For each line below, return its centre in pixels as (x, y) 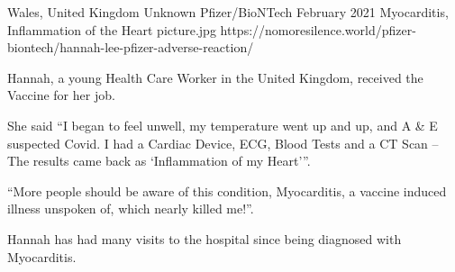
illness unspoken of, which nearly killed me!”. (131, 209)
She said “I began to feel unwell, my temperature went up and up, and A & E (223, 125)
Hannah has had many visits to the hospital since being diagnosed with (205, 238)
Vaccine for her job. (61, 95)
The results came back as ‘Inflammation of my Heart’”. (159, 161)
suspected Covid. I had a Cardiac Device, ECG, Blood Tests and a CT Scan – (223, 143)
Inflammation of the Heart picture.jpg (112, 29)
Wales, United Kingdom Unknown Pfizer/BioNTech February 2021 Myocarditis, (228, 12)
